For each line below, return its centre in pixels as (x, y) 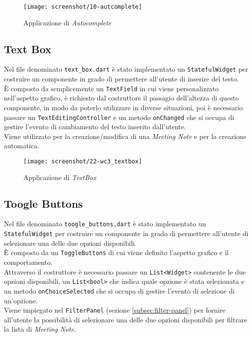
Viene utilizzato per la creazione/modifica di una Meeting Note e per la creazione (125, 136)
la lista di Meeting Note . (40, 329)
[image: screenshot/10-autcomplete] (83, 7)
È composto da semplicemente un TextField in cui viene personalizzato (111, 88)
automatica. (22, 146)
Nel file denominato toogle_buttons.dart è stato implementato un (105, 224)
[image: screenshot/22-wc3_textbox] (83, 161)
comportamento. (28, 262)
